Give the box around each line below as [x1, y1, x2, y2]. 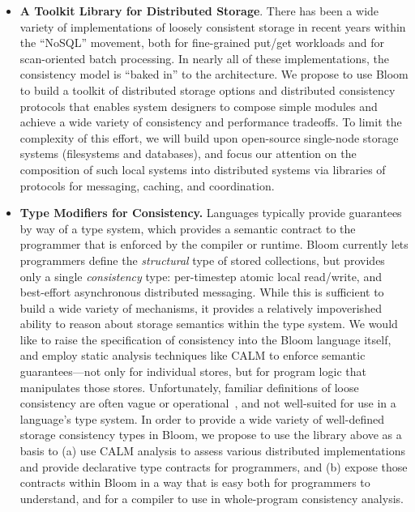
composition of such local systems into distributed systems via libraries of [19, 160, 386, 177]
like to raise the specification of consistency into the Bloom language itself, [19, 331, 391, 348]
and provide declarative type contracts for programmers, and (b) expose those [19, 458, 408, 475]
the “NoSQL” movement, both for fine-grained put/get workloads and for [19, 34, 385, 51]
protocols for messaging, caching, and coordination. [19, 177, 275, 194]
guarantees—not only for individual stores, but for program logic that [19, 363, 366, 380]
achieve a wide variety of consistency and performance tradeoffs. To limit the [19, 113, 402, 130]
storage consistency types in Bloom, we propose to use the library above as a [19, 426, 402, 443]
